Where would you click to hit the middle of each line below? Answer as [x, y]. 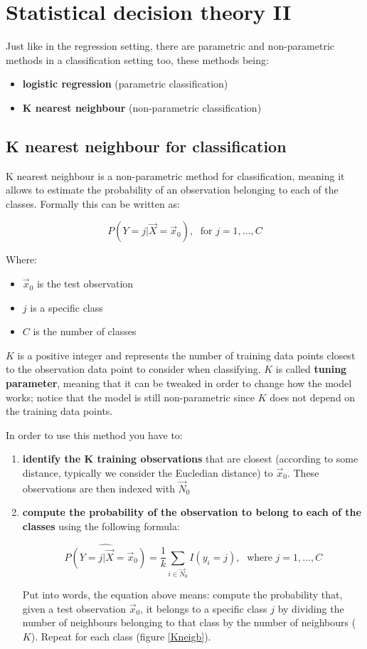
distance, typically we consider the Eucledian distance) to [148, 473]
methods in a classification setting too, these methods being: [137, 59]
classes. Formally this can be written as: [93, 203]
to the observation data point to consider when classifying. [133, 369]
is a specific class [67, 307]
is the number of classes [85, 331]
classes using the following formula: [101, 526]
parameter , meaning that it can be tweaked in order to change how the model [179, 383]
